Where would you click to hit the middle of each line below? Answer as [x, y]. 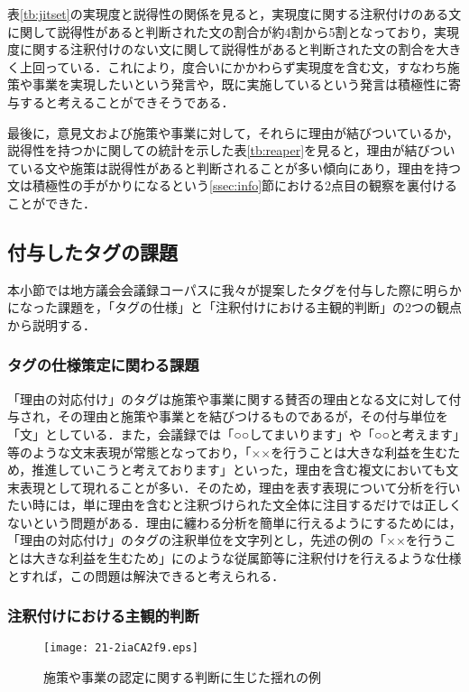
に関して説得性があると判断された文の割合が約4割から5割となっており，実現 [234, 31]
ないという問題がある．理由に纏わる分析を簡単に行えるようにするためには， [234, 522]
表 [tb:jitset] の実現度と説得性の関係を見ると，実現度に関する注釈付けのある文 [234, 14]
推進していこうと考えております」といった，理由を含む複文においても [239, 470]
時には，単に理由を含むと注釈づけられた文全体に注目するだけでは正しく [247, 505]
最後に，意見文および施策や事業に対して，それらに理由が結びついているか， [233, 132]
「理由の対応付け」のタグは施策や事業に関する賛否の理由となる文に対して [228, 398]
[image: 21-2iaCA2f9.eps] [121, 648]
